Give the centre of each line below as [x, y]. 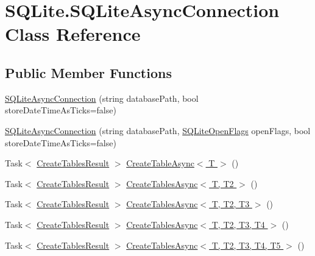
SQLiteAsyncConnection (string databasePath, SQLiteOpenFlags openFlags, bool [158, 130]
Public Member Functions [88, 72]
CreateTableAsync [160, 163]
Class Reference [73, 34]
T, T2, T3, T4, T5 [246, 245]
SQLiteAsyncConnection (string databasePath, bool [102, 98]
